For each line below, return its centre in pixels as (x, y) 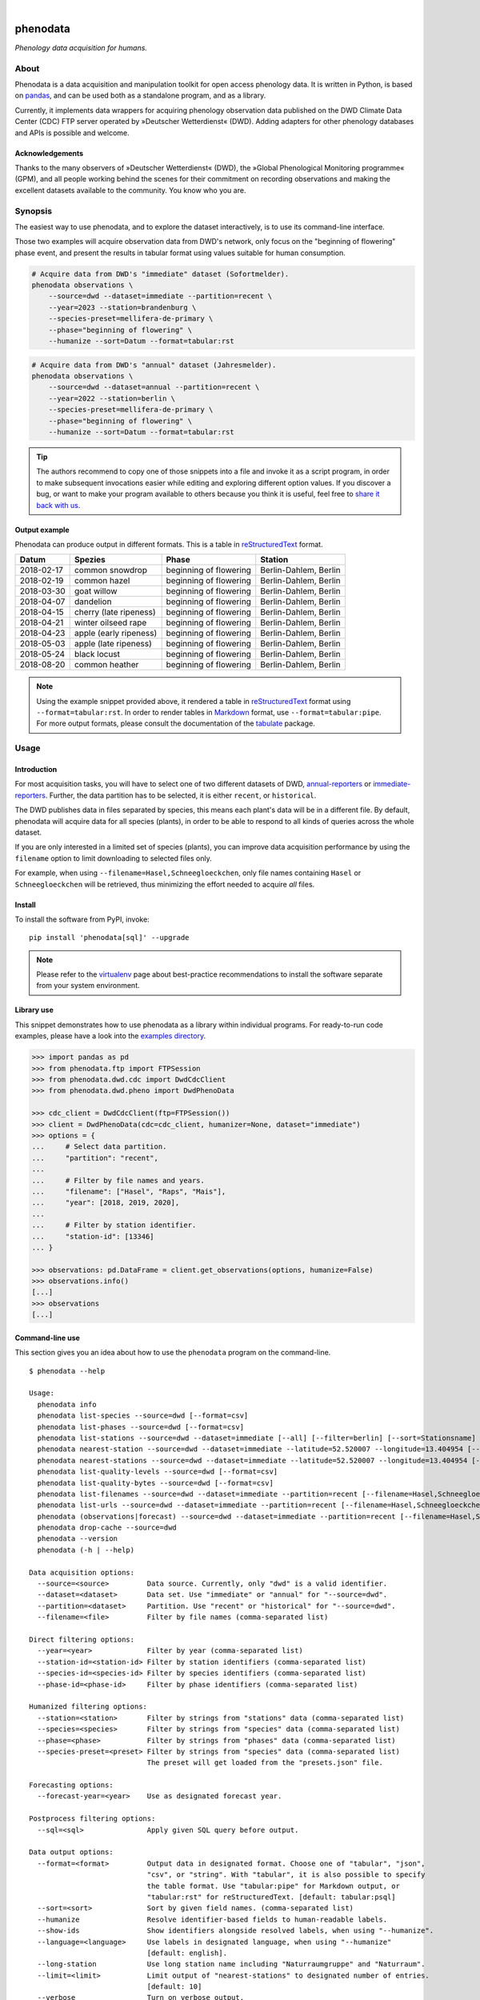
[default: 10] (174, 1987)
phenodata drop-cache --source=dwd (107, 1528)
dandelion (93, 602)
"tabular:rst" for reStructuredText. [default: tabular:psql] (271, 1897)
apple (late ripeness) (113, 644)
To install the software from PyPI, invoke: (82, 919)
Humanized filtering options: (88, 1707)
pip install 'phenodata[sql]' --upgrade (109, 938)
